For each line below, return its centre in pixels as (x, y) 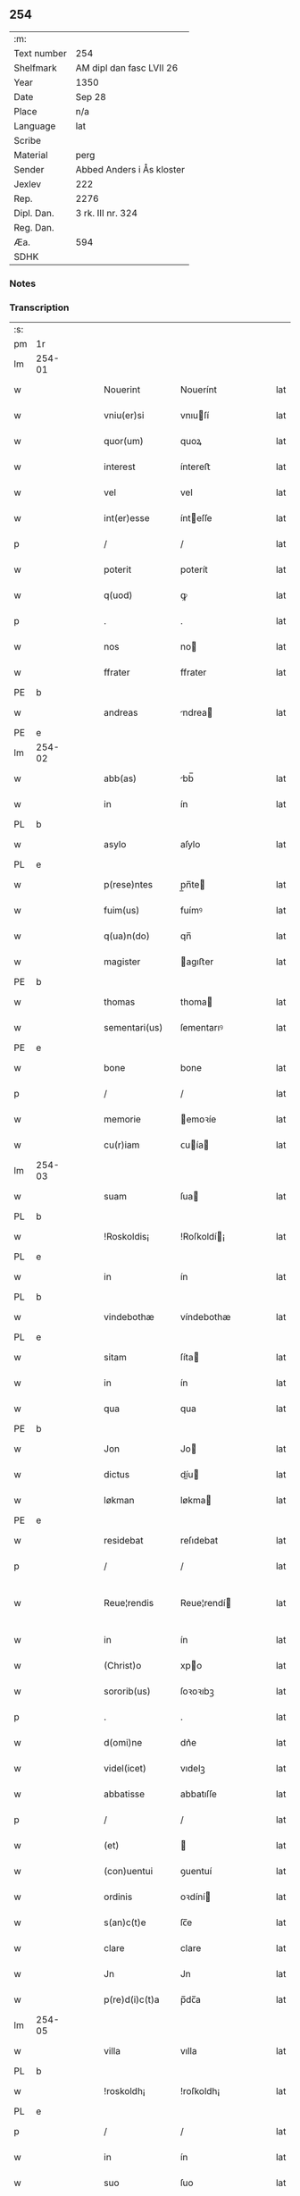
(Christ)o (123, 1666)
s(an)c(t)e (125, 1923)
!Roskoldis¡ (127, 1237)
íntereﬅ (196, 467)
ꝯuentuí (196, 1872)
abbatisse (125, 1794)
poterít (194, 569)
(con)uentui (129, 1872)
